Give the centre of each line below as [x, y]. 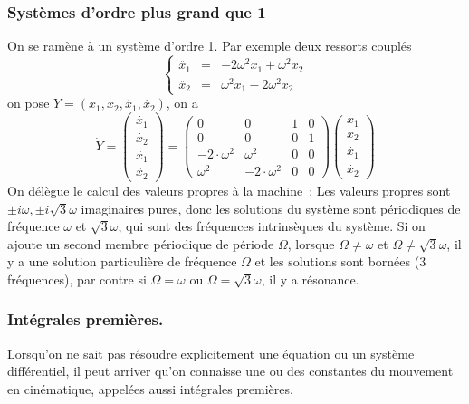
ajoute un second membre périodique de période [141, 243]
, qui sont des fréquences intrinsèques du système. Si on [272, 226]
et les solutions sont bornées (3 [340, 261]
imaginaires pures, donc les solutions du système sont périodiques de [271, 208]
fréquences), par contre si [77, 279]
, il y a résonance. [310, 279]
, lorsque [311, 243]
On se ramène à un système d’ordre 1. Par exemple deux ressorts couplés [210, 46]
